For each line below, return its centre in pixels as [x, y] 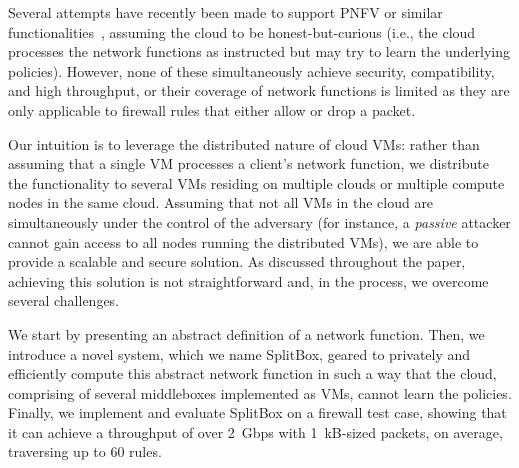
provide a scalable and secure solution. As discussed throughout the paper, [237, 261]
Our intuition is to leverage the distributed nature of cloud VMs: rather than [244, 143]
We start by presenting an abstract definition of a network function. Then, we [246, 333]
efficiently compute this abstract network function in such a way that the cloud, [252, 373]
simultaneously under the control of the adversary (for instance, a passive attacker [259, 221]
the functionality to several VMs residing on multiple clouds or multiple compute [256, 182]
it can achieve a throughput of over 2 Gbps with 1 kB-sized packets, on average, [255, 431]
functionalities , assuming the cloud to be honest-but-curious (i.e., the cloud [242, 31]
